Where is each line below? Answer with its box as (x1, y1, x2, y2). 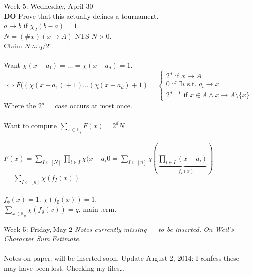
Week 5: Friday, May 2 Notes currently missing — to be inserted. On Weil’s (4, 224, 234, 234)
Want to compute (4, 120, 57, 130)
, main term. (78, 204, 117, 214)
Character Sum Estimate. (4, 233, 81, 244)
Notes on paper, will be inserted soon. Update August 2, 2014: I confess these (4, 253, 240, 263)
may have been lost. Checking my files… (4, 262, 124, 273)
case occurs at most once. (55, 100, 132, 111)
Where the (4, 100, 36, 111)
